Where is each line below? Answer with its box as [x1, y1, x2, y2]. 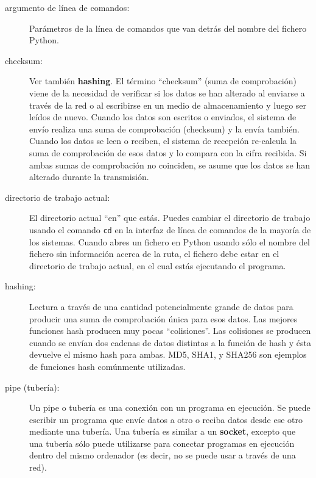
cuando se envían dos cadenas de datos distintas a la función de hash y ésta [29, 336, 311, 349]
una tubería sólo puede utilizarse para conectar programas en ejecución [29, 436, 295, 449]
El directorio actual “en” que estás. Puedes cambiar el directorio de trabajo [29, 211, 311, 224]
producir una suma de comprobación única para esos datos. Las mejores [29, 312, 298, 325]
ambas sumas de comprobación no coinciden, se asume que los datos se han [29, 158, 311, 171]
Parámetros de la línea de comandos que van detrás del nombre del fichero [29, 21, 307, 34]
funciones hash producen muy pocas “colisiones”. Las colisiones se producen [29, 324, 311, 337]
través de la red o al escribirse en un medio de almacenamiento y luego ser [29, 98, 307, 111]
